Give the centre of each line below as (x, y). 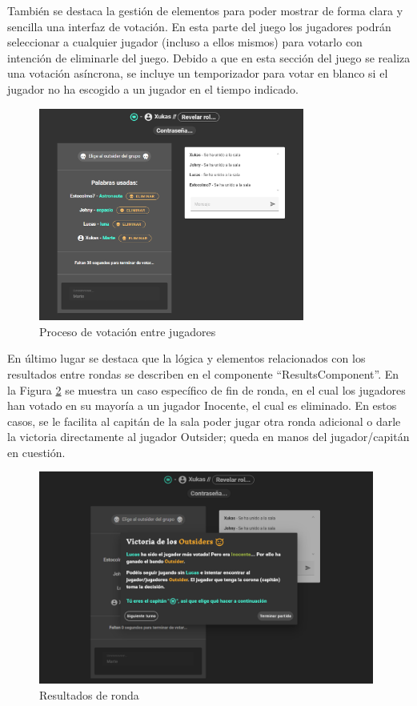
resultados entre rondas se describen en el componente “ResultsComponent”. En (203, 373)
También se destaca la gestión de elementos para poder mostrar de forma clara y (205, 10)
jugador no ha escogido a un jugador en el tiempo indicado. (153, 88)
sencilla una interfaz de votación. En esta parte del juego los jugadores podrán (199, 26)
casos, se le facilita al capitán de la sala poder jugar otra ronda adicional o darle (204, 421)
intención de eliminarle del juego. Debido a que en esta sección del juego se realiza (209, 57)
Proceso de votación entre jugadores (128, 331)
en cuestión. (36, 452)
